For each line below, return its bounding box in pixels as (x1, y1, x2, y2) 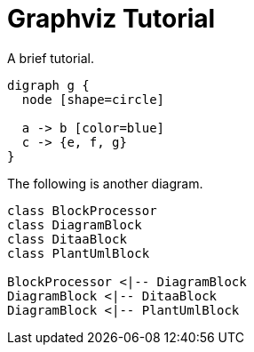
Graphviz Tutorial (7, 4, 216, 34)
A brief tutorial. (7, 50, 95, 66)
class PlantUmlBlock (7, 245, 150, 260)
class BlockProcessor (7, 203, 157, 218)
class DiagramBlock (7, 217, 142, 232)
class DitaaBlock (7, 231, 127, 246)
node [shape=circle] (21, 92, 165, 107)
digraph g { (7, 77, 90, 92)
